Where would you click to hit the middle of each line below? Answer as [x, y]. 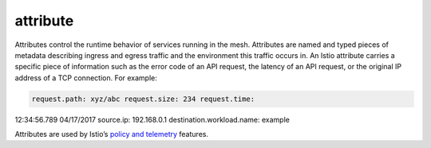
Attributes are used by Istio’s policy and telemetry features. [112, 134]
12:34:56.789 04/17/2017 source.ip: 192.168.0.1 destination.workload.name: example [152, 119]
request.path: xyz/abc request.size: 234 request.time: [143, 99]
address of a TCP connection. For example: [86, 78]
